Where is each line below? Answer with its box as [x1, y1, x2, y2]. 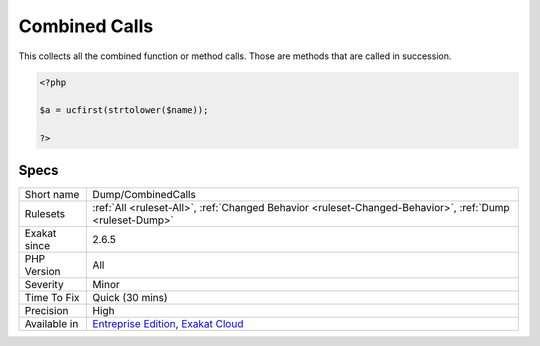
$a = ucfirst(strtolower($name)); [39, 105, 209, 116]
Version [24, 264, 61, 278]
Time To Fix [24, 290, 80, 304]
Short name [24, 187, 80, 201]
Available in [24, 316, 79, 330]
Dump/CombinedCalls [92, 187, 197, 201]
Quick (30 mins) [92, 290, 169, 304]
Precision [24, 303, 69, 317]
